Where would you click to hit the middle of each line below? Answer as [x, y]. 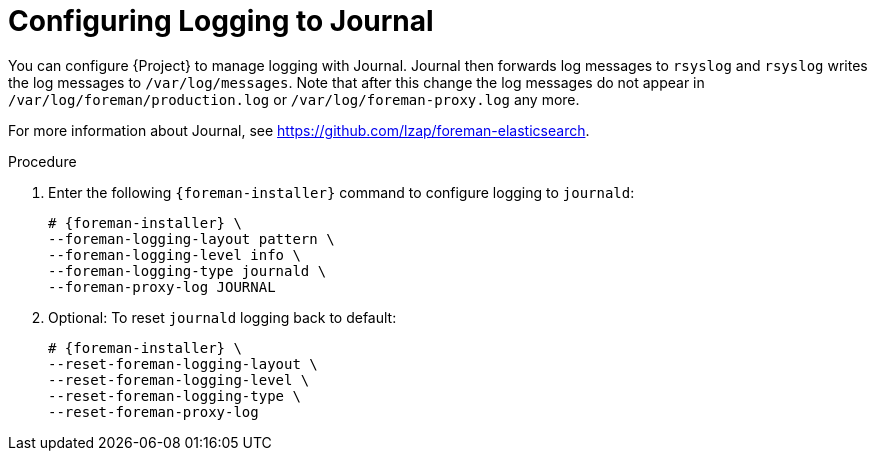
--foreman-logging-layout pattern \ [191, 238]
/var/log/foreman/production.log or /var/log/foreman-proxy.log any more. [294, 99]
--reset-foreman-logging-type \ [174, 395]
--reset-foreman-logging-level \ [179, 379]
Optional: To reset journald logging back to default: [222, 317]
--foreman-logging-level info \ [174, 254]
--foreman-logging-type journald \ [187, 270]
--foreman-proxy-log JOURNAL [162, 286]
